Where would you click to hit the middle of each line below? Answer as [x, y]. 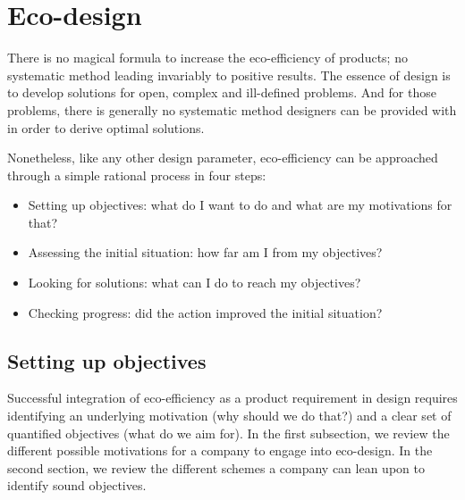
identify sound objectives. [77, 485]
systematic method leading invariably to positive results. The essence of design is [229, 75]
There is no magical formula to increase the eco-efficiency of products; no [207, 58]
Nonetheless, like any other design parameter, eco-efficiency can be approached [223, 158]
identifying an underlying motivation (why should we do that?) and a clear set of [229, 416]
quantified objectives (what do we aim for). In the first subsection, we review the [228, 433]
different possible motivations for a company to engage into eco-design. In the [220, 450]
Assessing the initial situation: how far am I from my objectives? [205, 252]
